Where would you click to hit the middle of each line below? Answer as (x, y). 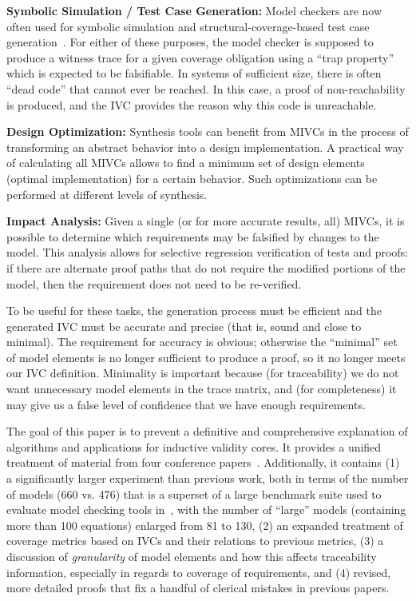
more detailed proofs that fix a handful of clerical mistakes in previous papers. (198, 588)
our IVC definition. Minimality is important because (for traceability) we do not (203, 373)
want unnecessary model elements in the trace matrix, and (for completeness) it (202, 389)
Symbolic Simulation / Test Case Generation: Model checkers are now (194, 10)
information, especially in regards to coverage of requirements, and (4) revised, (199, 572)
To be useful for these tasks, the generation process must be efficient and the (194, 310)
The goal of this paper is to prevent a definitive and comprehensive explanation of (207, 431)
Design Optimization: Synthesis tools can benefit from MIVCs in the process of (208, 131)
